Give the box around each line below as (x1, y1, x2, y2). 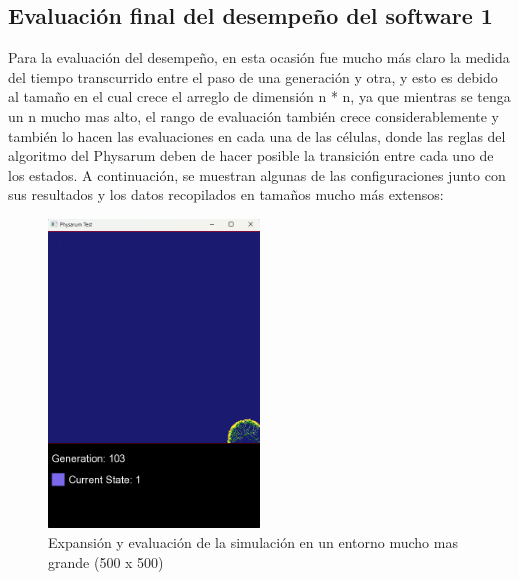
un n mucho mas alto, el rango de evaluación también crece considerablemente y (8, 105, 499, 126)
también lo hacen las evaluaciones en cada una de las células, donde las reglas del (8, 125, 506, 146)
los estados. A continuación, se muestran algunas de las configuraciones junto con (8, 164, 506, 185)
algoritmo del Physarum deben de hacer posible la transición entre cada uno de (8, 145, 494, 166)
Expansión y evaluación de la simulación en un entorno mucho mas (48, 532, 458, 553)
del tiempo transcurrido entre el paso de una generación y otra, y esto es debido (8, 66, 498, 87)
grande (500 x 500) (48, 551, 164, 572)
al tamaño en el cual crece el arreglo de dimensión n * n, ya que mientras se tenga (8, 86, 511, 107)
